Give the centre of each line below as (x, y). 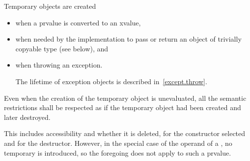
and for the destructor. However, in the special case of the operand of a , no (118, 143)
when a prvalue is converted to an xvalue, (78, 22)
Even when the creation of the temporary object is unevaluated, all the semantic (125, 98)
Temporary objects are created (50, 6)
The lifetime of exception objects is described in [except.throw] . (111, 81)
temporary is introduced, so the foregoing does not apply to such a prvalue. (118, 152)
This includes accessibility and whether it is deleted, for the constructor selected (125, 133)
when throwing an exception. (59, 65)
